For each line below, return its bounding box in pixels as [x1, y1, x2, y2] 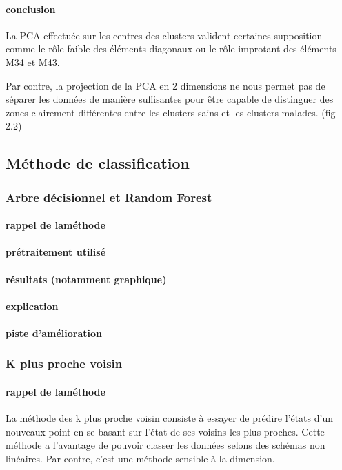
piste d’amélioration [6, 325, 102, 340]
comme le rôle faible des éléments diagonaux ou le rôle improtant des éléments [6, 41, 336, 56]
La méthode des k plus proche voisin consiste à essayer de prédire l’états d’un [6, 411, 333, 425]
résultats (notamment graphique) [6, 272, 167, 286]
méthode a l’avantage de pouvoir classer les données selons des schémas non [6, 438, 325, 452]
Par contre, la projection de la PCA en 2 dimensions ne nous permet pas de [6, 78, 325, 92]
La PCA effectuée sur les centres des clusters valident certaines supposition [6, 28, 323, 42]
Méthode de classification [6, 152, 190, 174]
